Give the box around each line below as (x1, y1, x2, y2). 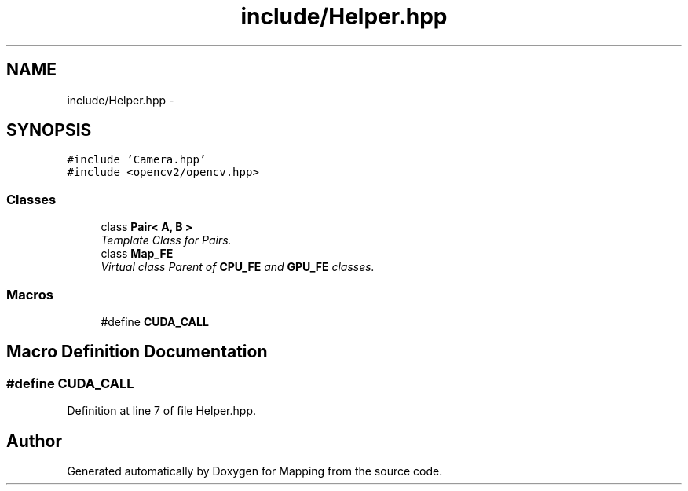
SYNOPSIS (6, 120, 92, 141)
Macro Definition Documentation (6, 342, 268, 362)
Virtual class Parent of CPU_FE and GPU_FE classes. (101, 260, 375, 274)
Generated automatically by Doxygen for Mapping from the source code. (67, 464, 443, 478)
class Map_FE (101, 247, 174, 261)
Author (6, 431, 62, 451)
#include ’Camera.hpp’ (67, 153, 207, 167)
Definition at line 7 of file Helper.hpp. (67, 404, 257, 418)
